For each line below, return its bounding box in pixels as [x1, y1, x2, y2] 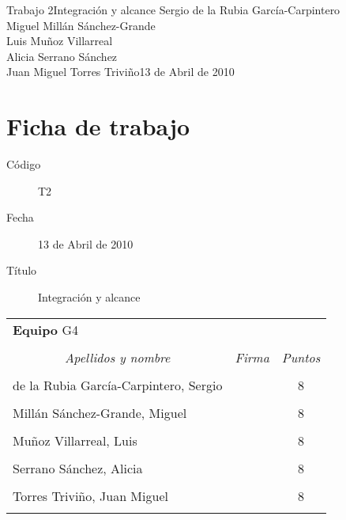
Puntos [281, 347, 321, 366]
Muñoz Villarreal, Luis [13, 431, 137, 450]
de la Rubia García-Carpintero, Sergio [13, 375, 223, 394]
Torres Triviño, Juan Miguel [13, 486, 168, 505]
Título [6, 262, 37, 279]
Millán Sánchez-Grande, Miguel [13, 403, 187, 422]
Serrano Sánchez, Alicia [13, 458, 143, 477]
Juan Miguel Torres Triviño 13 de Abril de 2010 [6, 63, 235, 80]
